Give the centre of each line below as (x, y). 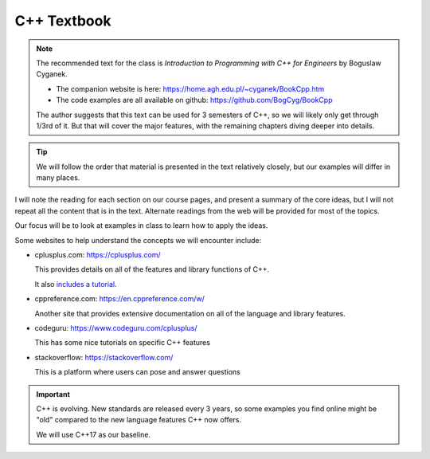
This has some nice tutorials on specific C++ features (123, 343)
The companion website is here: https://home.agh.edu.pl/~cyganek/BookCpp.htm (190, 88)
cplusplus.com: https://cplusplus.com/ (98, 255)
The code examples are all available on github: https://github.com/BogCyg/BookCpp (194, 100)
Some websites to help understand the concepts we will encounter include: (138, 240)
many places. (58, 178)
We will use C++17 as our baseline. (94, 434)
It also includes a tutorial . (76, 284)
